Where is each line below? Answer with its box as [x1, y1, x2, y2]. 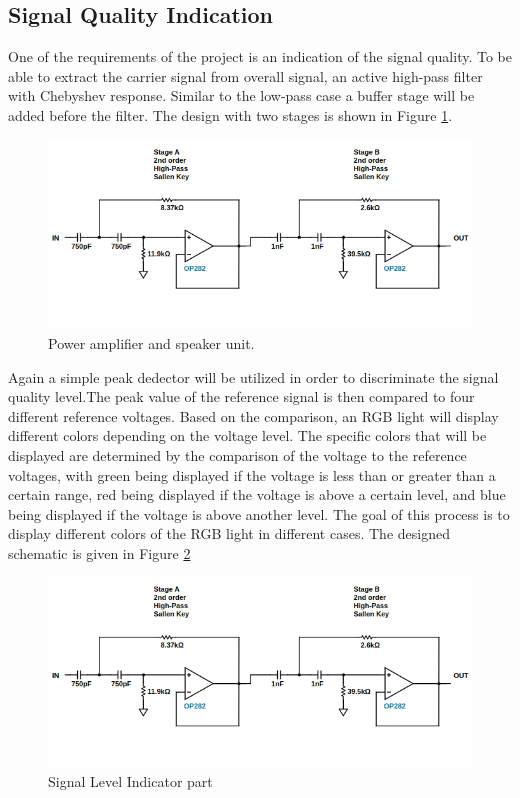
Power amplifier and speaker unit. [48, 332, 255, 353]
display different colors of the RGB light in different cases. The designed [8, 523, 450, 544]
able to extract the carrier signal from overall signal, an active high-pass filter [8, 65, 483, 86]
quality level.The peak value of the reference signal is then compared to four [8, 386, 475, 407]
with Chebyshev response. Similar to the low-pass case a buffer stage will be [8, 85, 475, 106]
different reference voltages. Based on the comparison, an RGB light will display [8, 405, 499, 426]
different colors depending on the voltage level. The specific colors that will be [8, 425, 487, 446]
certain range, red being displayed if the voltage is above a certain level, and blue [8, 484, 506, 505]
